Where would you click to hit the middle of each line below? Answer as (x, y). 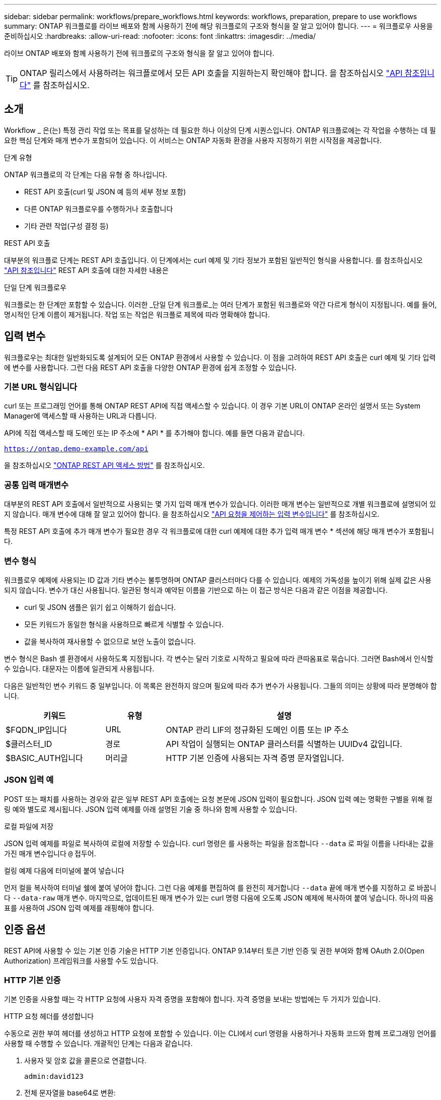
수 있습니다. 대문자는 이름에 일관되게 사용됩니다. (79, 668)
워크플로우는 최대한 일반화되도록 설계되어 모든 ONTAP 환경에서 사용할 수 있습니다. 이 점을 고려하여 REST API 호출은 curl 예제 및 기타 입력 (220, 357)
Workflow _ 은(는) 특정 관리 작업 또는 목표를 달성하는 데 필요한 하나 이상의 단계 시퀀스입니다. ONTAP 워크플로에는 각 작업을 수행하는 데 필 (220, 130)
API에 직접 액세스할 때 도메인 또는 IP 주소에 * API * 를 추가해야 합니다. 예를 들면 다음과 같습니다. (155, 433)
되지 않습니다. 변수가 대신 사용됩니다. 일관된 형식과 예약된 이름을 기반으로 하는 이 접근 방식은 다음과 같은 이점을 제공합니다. (196, 590)
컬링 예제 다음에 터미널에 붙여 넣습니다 (64, 870)
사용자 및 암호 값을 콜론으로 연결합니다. (85, 1061)
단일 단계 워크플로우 (35, 287)
